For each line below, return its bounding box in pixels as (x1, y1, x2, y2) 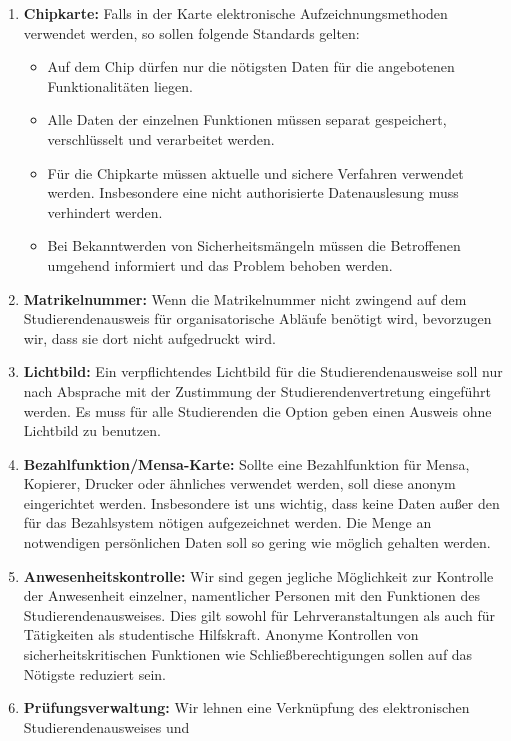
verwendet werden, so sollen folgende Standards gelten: (23, 22, 360, 43)
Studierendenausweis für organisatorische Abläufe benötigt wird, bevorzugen (23, 308, 492, 329)
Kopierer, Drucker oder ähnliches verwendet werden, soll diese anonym (23, 473, 456, 494)
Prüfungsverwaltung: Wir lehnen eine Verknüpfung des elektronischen (23, 697, 470, 718)
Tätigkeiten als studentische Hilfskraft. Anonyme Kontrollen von (23, 624, 419, 645)
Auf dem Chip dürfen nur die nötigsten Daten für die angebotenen (47, 56, 455, 77)
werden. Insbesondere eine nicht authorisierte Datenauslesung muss (47, 182, 459, 203)
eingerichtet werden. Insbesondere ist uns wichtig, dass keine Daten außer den (23, 492, 500, 513)
